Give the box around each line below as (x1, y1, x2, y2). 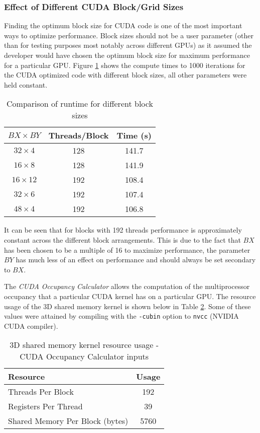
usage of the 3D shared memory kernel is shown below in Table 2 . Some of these (4, 301, 251, 311)
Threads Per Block (8, 386, 74, 398)
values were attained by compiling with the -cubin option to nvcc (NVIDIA (4, 311, 239, 321)
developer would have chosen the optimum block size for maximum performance (4, 50, 250, 60)
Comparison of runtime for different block (7, 98, 153, 110)
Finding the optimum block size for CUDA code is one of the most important (4, 20, 242, 31)
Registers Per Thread (8, 400, 83, 412)
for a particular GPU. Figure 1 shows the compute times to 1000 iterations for (4, 59, 245, 70)
